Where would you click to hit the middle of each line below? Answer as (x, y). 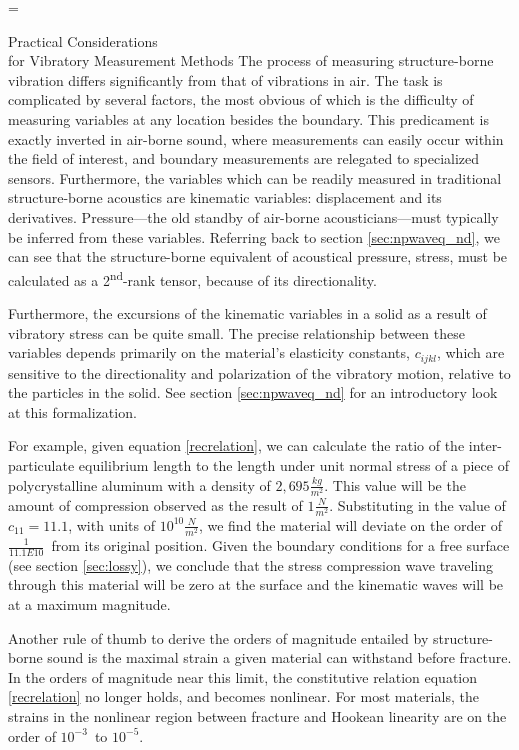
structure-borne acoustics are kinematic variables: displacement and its (225, 197)
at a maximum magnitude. (89, 604)
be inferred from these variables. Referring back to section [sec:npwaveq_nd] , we (254, 236)
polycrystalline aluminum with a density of (139, 484)
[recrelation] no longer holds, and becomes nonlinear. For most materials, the (243, 696)
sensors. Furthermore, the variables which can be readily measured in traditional (255, 177)
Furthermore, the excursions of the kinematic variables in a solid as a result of (247, 312)
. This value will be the (395, 484)
